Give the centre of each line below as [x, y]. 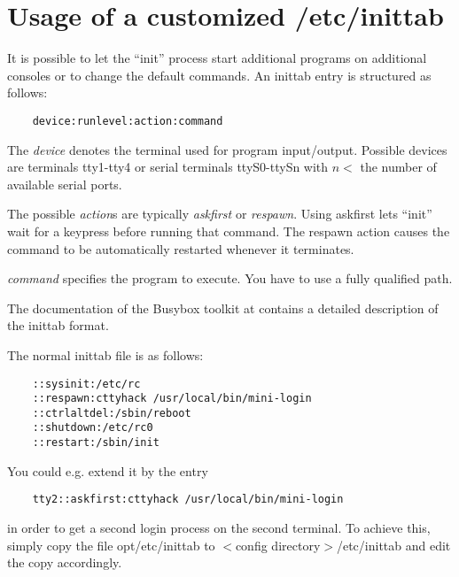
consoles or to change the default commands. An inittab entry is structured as [219, 75]
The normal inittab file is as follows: [105, 354]
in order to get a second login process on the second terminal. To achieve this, [219, 528]
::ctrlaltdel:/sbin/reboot [112, 413]
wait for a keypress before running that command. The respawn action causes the [229, 231]
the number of [398, 167]
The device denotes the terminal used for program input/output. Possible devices [227, 149]
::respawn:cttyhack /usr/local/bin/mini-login [172, 399]
